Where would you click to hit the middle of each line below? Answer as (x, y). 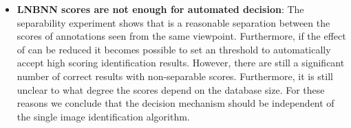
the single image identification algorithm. (103, 116)
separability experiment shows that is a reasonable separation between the (173, 22)
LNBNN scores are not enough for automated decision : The (160, 9)
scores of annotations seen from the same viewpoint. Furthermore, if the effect (181, 36)
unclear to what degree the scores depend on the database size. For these (171, 89)
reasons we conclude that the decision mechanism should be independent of (175, 103)
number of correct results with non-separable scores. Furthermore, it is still (175, 76)
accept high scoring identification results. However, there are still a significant (181, 63)
